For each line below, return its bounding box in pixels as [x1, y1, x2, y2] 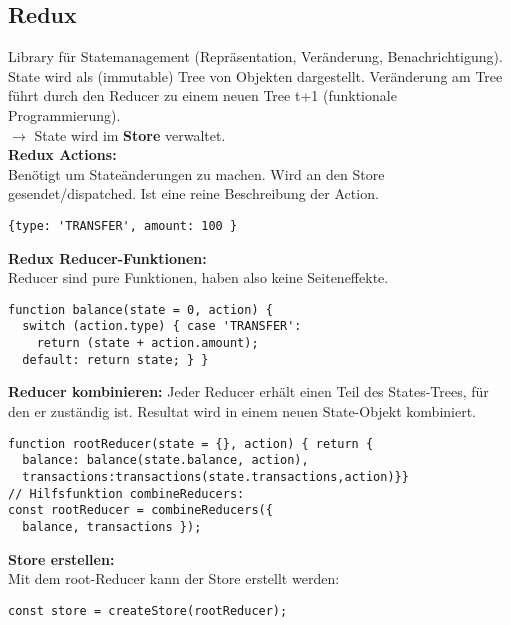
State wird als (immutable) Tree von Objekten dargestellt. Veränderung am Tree [8, 65, 503, 86]
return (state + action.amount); [36, 336, 259, 351]
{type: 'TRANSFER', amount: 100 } [8, 218, 238, 233]
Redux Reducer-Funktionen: [8, 247, 207, 268]
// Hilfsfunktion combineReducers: [8, 486, 245, 501]
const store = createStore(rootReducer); [8, 603, 288, 618]
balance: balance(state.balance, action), [22, 453, 309, 468]
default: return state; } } [22, 352, 209, 367]
